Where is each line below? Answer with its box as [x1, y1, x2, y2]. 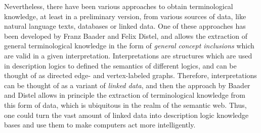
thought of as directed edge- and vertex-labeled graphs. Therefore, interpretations [4, 70, 257, 81]
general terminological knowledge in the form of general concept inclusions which [4, 40, 254, 51]
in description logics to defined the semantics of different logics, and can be [4, 60, 237, 71]
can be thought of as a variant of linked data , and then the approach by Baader [4, 80, 250, 90]
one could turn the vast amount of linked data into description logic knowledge [4, 109, 249, 120]
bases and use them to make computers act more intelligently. [4, 119, 196, 130]
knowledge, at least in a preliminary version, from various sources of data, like [4, 11, 246, 21]
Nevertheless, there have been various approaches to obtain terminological [4, 1, 233, 11]
